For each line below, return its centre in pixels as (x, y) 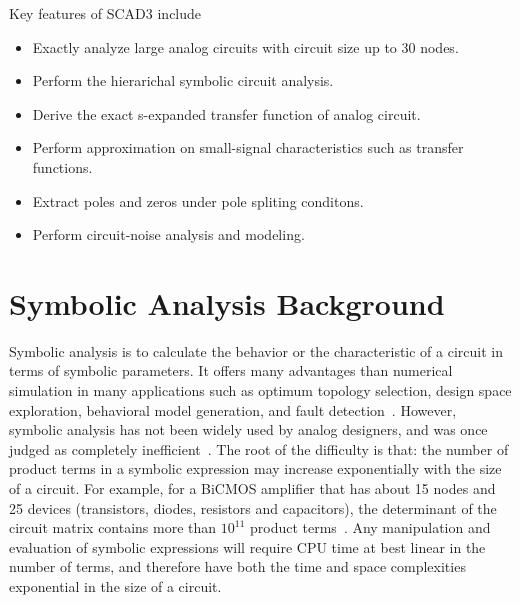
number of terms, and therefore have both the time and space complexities (237, 566)
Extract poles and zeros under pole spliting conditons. (198, 200)
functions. (62, 166)
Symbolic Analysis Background (227, 302)
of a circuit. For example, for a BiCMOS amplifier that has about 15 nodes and (252, 488)
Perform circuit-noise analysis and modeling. (168, 234)
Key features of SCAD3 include (105, 13)
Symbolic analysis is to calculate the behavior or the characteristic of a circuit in (256, 350)
